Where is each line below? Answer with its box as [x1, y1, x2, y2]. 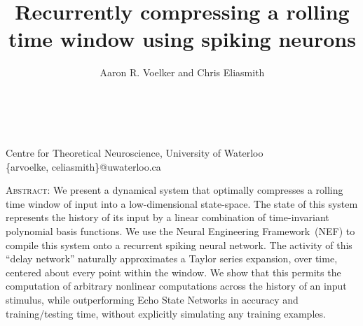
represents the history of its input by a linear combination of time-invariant [6, 210, 329, 225]
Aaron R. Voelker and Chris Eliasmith [100, 65, 265, 80]
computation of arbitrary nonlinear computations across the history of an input [6, 278, 347, 293]
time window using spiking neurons [8, 24, 356, 53]
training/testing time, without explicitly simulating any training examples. [6, 306, 326, 320]
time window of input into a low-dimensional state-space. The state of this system [6, 196, 358, 211]
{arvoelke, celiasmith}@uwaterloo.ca [6, 159, 161, 173]
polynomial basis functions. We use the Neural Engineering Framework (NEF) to [6, 224, 355, 239]
